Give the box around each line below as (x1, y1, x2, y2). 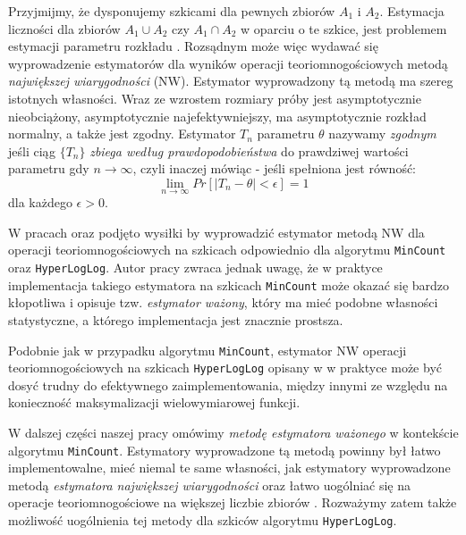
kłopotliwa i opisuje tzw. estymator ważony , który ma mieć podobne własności (8, 293, 438, 312)
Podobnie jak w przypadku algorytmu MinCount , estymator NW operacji (8, 340, 407, 359)
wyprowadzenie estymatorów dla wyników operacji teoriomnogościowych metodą (8, 54, 448, 72)
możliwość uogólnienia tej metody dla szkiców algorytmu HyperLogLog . (8, 511, 397, 530)
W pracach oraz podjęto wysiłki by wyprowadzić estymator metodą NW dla (8, 222, 425, 241)
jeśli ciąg (8, 141, 55, 160)
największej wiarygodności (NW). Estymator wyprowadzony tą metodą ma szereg (8, 71, 453, 90)
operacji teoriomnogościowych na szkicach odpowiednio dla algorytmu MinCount (8, 240, 446, 259)
